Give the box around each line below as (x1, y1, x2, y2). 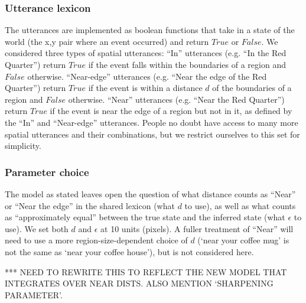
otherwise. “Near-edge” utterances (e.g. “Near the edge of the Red (27, 70, 267, 82)
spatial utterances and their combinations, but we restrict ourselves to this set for (5, 128, 300, 140)
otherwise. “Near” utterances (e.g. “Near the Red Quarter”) (68, 93, 285, 105)
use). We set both (5, 222, 69, 234)
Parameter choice (5, 164, 89, 179)
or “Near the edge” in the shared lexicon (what (5, 199, 175, 211)
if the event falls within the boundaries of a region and (88, 58, 286, 70)
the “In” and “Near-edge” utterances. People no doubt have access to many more (5, 116, 298, 128)
